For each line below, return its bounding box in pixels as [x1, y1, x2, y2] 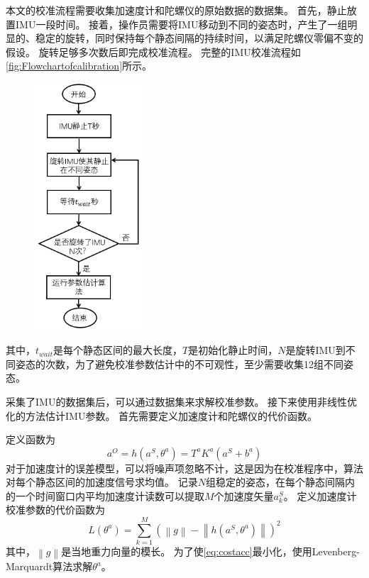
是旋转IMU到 [285, 343, 346, 357]
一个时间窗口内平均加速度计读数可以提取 [15, 488, 204, 503]
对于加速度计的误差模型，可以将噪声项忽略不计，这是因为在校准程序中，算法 [6, 460, 363, 475]
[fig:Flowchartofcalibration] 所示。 [6, 58, 153, 73]
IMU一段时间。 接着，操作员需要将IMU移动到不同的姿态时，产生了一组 [15, 16, 348, 31]
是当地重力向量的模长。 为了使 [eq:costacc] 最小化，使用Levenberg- [61, 544, 360, 559]
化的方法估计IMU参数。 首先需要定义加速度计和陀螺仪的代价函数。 [6, 408, 318, 423]
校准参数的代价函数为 [6, 502, 105, 517]
